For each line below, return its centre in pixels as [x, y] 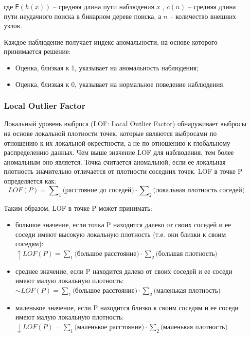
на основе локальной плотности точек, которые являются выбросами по [110, 133]
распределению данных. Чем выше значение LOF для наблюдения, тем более [119, 152]
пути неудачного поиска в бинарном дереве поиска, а [83, 16]
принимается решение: [37, 51]
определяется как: [30, 180]
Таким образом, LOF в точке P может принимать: [78, 208]
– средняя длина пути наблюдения [104, 6]
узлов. [13, 25]
